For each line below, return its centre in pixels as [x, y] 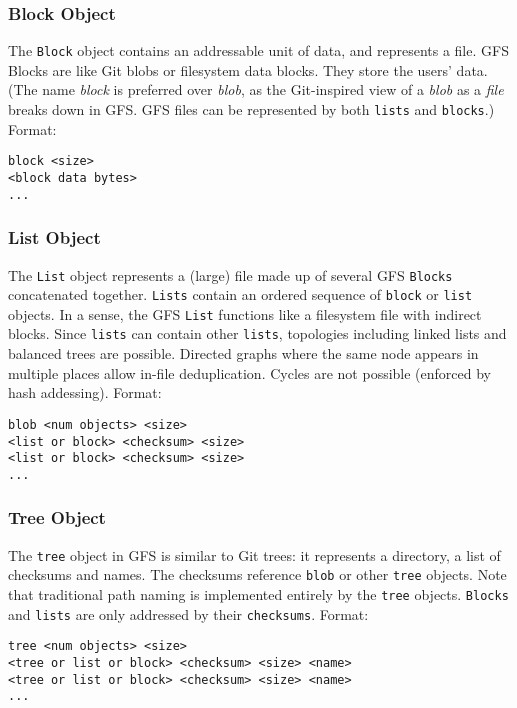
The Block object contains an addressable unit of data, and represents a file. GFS [258, 50]
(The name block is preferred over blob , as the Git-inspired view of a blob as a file [256, 89]
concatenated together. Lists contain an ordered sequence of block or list [240, 294]
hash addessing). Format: [85, 392]
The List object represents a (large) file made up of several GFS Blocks [230, 274]
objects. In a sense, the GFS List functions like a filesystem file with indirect [245, 313]
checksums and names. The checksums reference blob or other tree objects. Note [257, 574]
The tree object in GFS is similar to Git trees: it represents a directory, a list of [254, 554]
